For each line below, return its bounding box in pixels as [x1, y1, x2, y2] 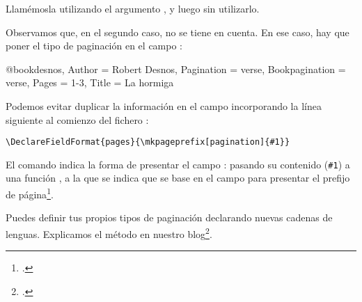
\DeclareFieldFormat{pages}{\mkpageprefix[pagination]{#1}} [6, 137, 290, 148]
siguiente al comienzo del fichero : [6, 112, 149, 127]
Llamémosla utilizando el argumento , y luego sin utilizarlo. [6, 1, 260, 15]
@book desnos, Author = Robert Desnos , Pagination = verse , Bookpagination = [6, 61, 346, 76]
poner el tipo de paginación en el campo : [6, 38, 182, 53]
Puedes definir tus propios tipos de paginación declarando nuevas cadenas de [6, 210, 333, 225]
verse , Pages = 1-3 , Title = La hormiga [6, 75, 174, 90]
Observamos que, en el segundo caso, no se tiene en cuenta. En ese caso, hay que [6, 24, 349, 39]
